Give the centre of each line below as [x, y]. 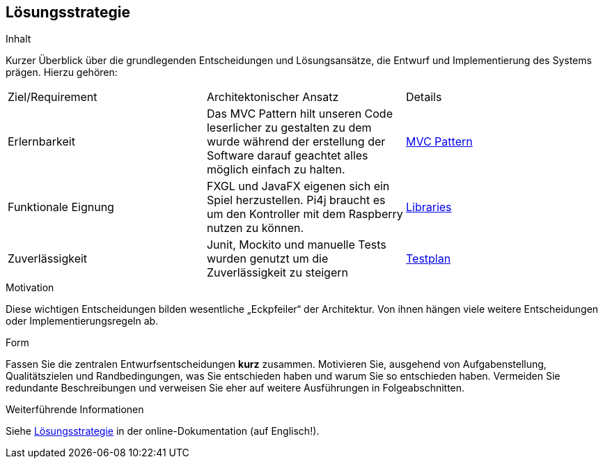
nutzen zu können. [255, 228]
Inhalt [18, 39]
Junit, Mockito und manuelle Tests [296, 245]
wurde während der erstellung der [296, 142]
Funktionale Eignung [61, 207]
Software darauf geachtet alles [287, 156]
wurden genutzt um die [267, 259]
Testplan [428, 259]
